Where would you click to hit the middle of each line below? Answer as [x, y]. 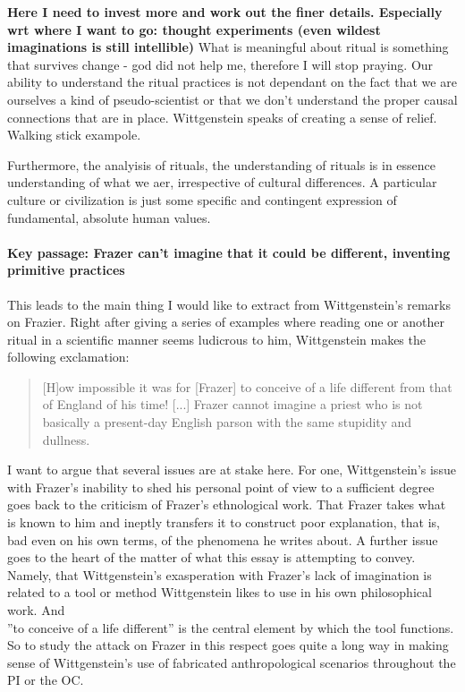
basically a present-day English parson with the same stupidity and [227, 422]
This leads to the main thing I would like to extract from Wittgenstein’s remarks [229, 304]
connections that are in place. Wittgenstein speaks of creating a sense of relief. [222, 117]
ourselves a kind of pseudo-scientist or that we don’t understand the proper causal [232, 99]
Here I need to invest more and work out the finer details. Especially [225, 12]
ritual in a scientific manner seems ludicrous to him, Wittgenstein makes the [216, 339]
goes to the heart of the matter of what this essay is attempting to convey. [211, 557]
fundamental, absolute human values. [109, 217]
